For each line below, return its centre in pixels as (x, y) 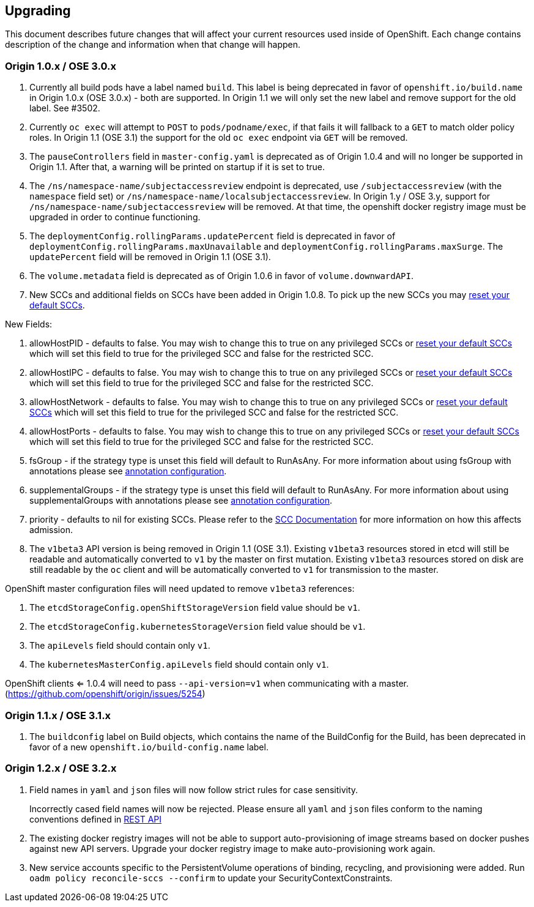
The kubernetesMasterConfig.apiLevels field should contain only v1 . (179, 665)
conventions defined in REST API (95, 819)
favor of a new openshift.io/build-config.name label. (149, 747)
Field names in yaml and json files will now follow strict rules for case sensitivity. (194, 789)
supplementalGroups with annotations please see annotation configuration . (181, 501)
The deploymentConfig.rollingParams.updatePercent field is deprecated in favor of (213, 236)
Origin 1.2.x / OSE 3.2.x (61, 768)
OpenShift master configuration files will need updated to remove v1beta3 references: (180, 589)
